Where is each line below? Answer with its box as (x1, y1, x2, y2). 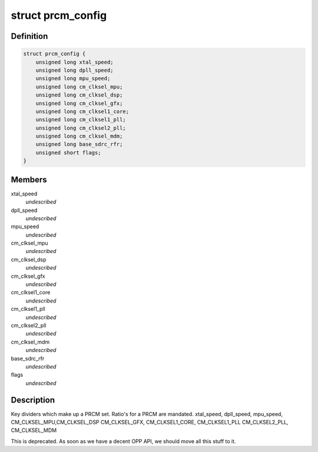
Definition (11, 31, 48, 41)
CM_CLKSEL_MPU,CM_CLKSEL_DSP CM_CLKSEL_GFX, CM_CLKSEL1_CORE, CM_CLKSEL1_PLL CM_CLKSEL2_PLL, (11, 418, 289, 426)
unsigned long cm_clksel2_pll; (35, 124, 126, 131)
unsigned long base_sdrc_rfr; (35, 141, 123, 148)
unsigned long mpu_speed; (35, 75, 111, 82)
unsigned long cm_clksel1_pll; (35, 117, 126, 123)
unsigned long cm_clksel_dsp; (35, 92, 123, 98)
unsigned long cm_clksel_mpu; (35, 83, 123, 90)
